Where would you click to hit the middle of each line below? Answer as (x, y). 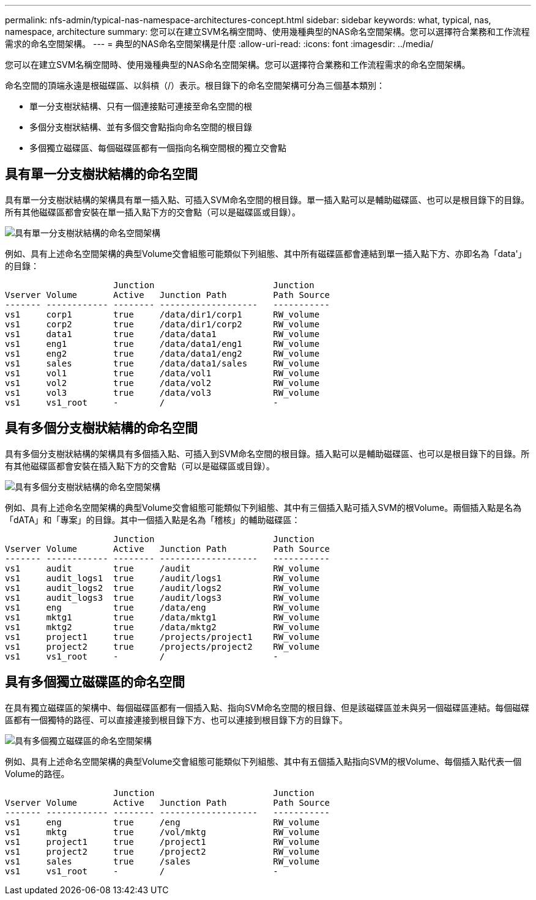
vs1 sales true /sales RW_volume (162, 861)
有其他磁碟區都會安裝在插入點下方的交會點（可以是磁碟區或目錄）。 (140, 466)
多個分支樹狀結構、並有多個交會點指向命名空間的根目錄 (141, 127)
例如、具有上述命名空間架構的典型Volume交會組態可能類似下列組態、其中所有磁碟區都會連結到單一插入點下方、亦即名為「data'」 (266, 253)
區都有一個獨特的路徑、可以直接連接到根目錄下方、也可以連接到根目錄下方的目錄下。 (176, 720)
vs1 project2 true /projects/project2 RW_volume (162, 646)
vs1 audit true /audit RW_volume (162, 568)
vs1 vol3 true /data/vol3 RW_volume (162, 392)
